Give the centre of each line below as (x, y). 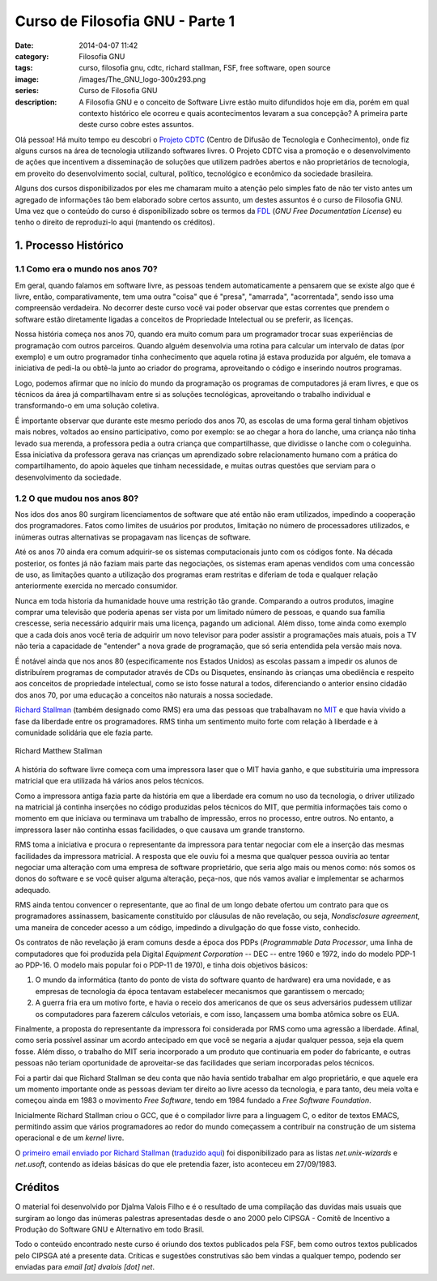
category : (32, 56)
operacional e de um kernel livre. (70, 1138)
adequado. (33, 890)
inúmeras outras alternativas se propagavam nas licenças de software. (133, 537)
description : (36, 102)
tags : (24, 68)
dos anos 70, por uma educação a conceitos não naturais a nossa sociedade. (144, 695)
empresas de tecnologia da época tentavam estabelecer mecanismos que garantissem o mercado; (200, 991)
